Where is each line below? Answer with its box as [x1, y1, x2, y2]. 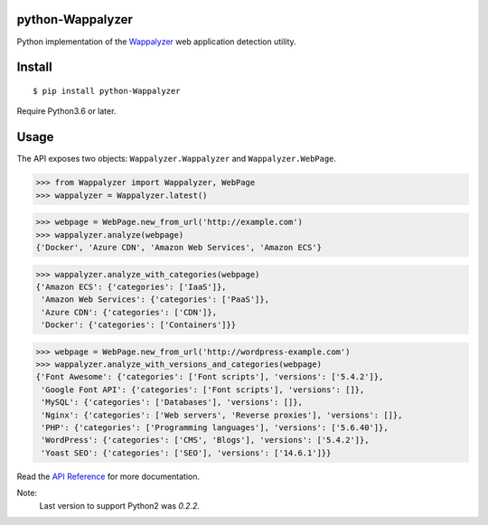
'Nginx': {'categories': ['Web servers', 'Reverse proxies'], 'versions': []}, [41, 409, 403, 420]
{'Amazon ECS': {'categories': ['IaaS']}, [35, 281, 227, 292]
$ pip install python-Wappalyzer [33, 86, 181, 96]
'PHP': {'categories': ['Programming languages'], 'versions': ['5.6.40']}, [41, 423, 389, 433]
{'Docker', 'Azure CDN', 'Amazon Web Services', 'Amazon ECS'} [35, 242, 323, 252]
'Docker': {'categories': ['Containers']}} [41, 320, 237, 330]
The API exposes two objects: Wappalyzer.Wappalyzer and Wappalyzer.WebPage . [16, 154, 337, 164]
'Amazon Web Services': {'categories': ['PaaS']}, [41, 295, 270, 305]
